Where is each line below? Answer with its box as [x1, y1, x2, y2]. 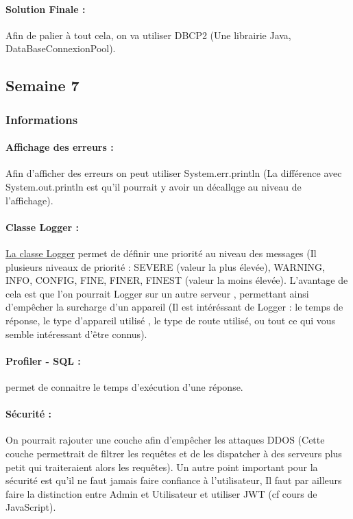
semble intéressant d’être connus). [5, 326, 147, 341]
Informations [5, 110, 78, 128]
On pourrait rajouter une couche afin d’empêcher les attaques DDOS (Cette [5, 433, 325, 447]
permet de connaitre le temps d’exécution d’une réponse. [5, 379, 243, 394]
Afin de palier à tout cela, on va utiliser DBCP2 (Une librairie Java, [5, 27, 291, 42]
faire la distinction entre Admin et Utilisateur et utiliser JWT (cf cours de [5, 486, 317, 500]
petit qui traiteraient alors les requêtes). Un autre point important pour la [5, 459, 318, 474]
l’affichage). [5, 193, 53, 207]
